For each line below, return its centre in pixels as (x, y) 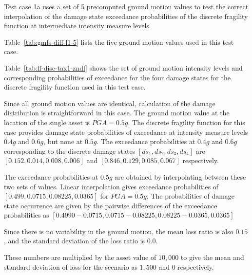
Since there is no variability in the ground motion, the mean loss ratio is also (119, 231)
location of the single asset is (47, 122)
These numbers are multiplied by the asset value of (80, 257)
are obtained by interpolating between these (180, 176)
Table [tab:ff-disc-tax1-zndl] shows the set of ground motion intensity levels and (123, 67)
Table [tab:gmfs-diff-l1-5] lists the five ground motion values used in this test (119, 42)
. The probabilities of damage (191, 196)
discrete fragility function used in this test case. (75, 87)
